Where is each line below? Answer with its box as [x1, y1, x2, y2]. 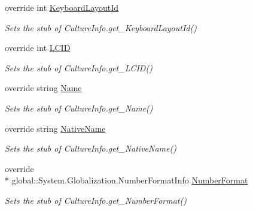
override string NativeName [5, 122, 106, 134]
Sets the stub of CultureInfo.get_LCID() [5, 61, 153, 74]
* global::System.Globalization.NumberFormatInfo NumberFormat [5, 174, 248, 186]
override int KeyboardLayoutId [5, 1, 119, 13]
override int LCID [5, 41, 71, 54]
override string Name [5, 82, 82, 94]
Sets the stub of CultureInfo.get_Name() [5, 101, 153, 114]
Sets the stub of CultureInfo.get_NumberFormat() [5, 194, 187, 206]
